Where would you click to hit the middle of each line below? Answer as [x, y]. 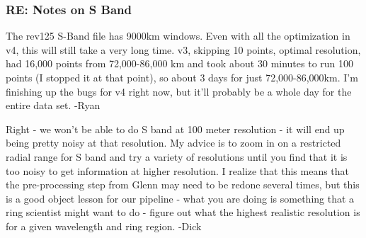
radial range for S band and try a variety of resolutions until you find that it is [177, 156]
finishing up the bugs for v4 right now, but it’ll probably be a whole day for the [179, 91]
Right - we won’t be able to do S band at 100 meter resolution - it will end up [175, 129]
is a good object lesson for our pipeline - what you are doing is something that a [180, 198]
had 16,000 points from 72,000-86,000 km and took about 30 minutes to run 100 [180, 63]
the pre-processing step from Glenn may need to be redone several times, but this [183, 185]
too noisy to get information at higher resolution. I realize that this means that [178, 170]
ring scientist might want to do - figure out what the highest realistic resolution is [183, 212]
